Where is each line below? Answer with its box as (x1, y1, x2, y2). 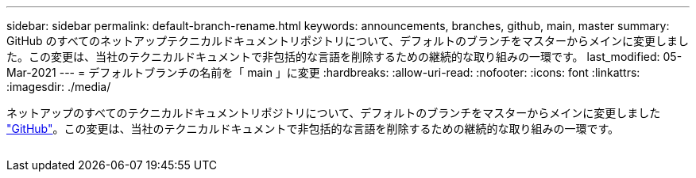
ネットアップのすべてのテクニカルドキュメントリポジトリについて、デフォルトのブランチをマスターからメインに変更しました (6, 106, 661, 119)
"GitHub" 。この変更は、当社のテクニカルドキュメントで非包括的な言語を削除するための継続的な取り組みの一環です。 (6, 122, 620, 135)
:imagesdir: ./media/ (6, 80, 111, 93)
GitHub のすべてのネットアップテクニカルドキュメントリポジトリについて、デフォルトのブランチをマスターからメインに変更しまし (6, 34, 689, 47)
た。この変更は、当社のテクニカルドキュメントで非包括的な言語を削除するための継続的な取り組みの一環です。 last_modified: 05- (6, 50, 682, 63)
